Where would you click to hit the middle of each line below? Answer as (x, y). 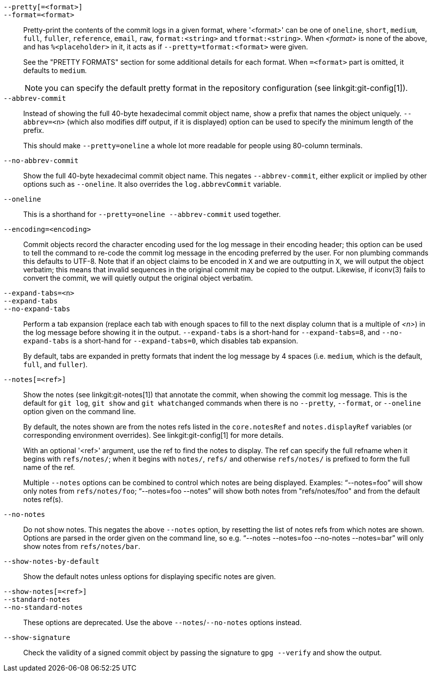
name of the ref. (49, 467)
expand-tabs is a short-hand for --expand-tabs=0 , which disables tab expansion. (161, 341)
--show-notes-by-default (51, 561)
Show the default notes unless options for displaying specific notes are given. (150, 576)
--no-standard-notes (43, 607)
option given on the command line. (80, 411)
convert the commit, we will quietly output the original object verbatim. (138, 278)
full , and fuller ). (56, 364)
